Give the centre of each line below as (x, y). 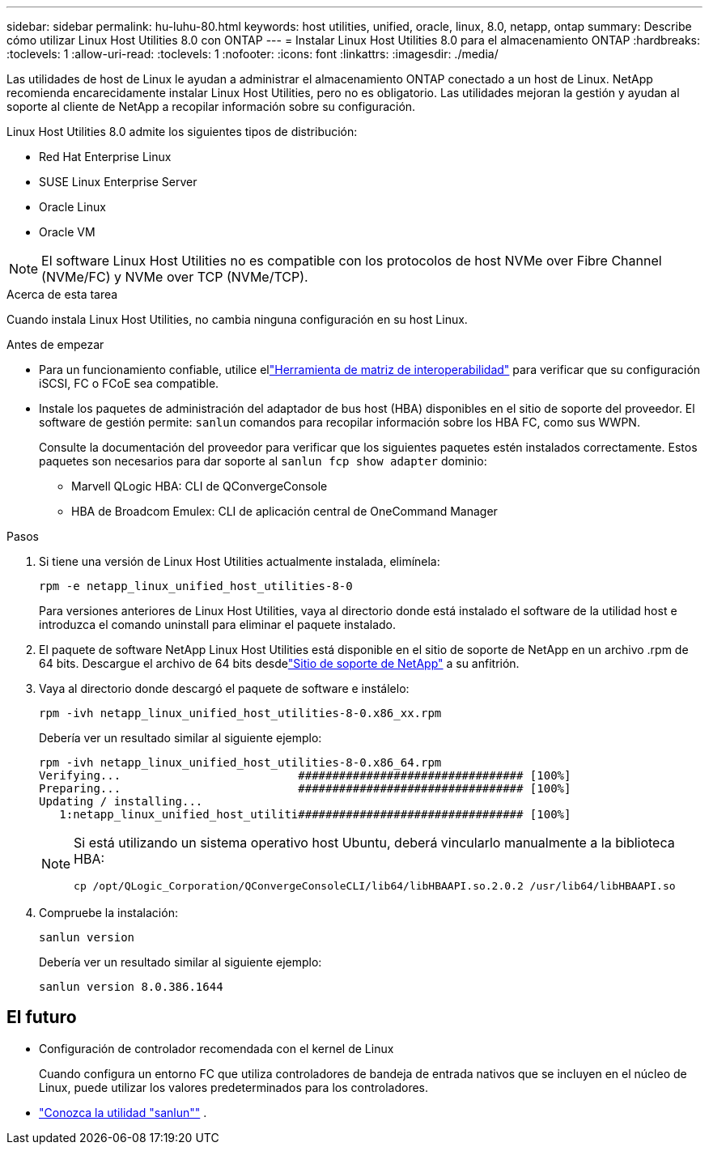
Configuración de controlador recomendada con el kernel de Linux (217, 1048)
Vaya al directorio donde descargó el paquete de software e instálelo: (224, 688)
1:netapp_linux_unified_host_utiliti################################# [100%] (315, 814)
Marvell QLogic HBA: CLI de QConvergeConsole (200, 486)
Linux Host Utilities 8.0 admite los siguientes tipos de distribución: (182, 132)
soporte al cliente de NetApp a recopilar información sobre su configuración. (211, 106)
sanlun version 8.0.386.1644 (131, 987)
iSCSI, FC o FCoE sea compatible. (129, 383)
